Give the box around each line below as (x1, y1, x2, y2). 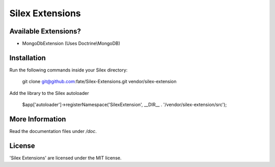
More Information (9, 115, 66, 123)
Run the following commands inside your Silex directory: (9, 66, 128, 73)
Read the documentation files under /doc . (9, 128, 97, 135)
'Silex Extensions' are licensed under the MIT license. (9, 155, 122, 161)
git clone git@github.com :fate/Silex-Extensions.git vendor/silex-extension (22, 79, 177, 85)
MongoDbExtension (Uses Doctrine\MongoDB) (22, 41, 121, 47)
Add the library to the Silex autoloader (9, 90, 89, 96)
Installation (9, 53, 46, 62)
